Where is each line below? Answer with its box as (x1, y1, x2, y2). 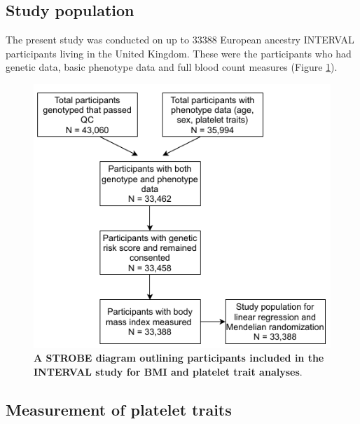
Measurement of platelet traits (6, 398, 232, 420)
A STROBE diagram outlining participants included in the (34, 350, 324, 365)
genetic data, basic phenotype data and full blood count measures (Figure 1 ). (6, 60, 338, 74)
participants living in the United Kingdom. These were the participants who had (6, 46, 352, 60)
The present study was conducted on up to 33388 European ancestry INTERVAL (6, 32, 354, 47)
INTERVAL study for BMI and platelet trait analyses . (34, 364, 303, 378)
